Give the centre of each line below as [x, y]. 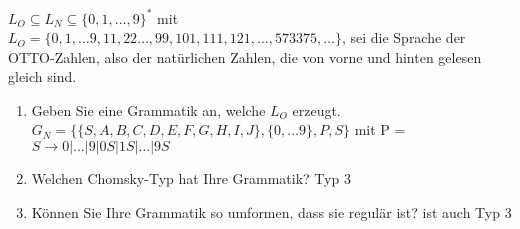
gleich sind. [42, 76]
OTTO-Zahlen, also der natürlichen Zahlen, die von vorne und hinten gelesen [245, 56]
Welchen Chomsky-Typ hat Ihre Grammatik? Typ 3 [191, 178]
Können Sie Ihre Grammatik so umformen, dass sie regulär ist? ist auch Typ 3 [271, 211]
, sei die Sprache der [403, 37]
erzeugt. [316, 109]
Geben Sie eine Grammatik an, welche [148, 109]
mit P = [380, 129]
